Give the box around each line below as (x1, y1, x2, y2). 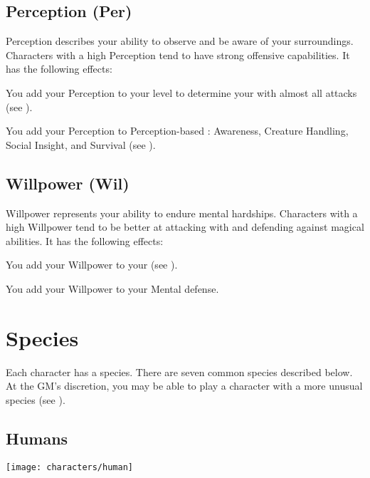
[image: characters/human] (6, 462, 133, 472)
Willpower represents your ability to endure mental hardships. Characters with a (6, 205, 358, 220)
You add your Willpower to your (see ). (6, 257, 178, 272)
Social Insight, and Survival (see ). (6, 137, 156, 152)
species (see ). (6, 392, 65, 407)
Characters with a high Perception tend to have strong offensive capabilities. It (6, 47, 350, 62)
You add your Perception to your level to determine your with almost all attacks (6, 85, 357, 100)
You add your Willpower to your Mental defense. (6, 281, 219, 296)
